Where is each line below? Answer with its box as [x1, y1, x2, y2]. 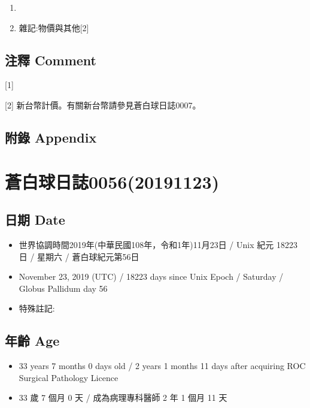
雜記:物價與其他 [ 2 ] [19, 21, 89, 34]
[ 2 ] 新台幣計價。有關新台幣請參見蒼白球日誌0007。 [5, 98, 201, 111]
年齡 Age [5, 331, 60, 350]
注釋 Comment [5, 50, 97, 69]
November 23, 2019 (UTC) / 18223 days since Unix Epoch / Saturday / [19, 270, 284, 283]
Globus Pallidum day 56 [19, 282, 108, 294]
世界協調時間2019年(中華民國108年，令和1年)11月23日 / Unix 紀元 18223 [19, 238, 297, 250]
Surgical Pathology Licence [19, 371, 118, 383]
